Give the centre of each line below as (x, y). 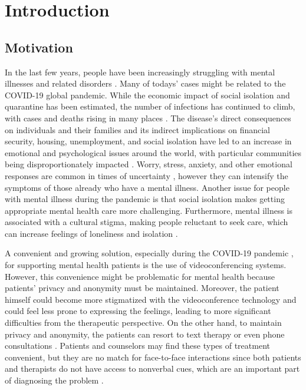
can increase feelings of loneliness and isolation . (91, 233)
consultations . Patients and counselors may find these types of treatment (137, 346)
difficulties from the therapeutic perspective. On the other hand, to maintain (143, 323)
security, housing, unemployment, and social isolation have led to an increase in (148, 141)
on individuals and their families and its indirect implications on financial (138, 129)
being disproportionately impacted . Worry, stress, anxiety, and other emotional (149, 164)
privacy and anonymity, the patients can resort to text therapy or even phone (145, 334)
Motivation (39, 47)
